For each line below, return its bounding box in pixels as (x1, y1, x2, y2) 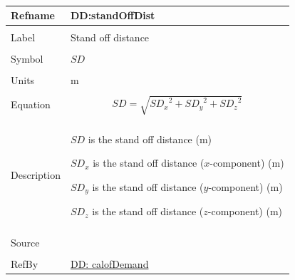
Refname (11, 8, 55, 23)
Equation (11, 97, 51, 112)
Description (11, 167, 61, 182)
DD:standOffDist (70, 8, 155, 23)
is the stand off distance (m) (88, 131, 212, 146)
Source (11, 235, 40, 250)
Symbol (11, 51, 43, 66)
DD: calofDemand (70, 256, 149, 271)
